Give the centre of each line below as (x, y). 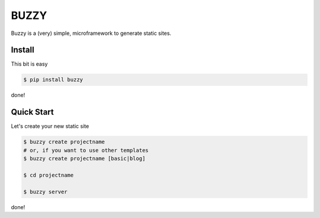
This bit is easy (29, 64)
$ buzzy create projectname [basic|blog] (84, 159)
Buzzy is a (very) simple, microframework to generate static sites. (91, 33)
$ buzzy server (45, 192)
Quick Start (32, 112)
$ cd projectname (49, 175)
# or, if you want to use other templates (86, 150)
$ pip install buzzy (53, 80)
